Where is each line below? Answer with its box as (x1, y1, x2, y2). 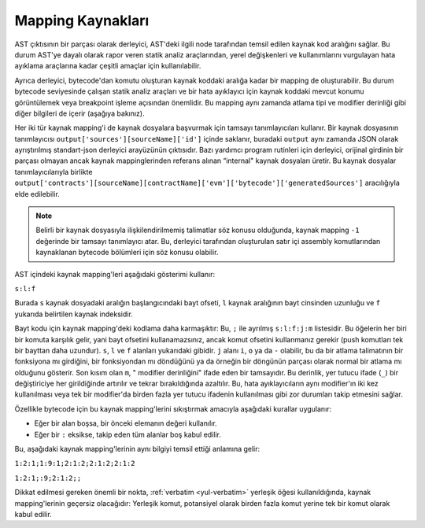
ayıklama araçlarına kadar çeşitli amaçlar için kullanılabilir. (14, 61, 201, 71)
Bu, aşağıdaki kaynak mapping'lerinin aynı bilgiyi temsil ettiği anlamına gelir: (14, 445, 261, 454)
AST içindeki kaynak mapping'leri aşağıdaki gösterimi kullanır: (14, 269, 216, 279)
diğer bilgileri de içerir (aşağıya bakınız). (14, 109, 145, 118)
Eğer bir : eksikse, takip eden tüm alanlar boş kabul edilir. (34, 430, 222, 439)
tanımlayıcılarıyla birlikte (14, 167, 93, 176)
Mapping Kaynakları (14, 12, 150, 29)
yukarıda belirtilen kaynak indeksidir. (14, 309, 133, 319)
